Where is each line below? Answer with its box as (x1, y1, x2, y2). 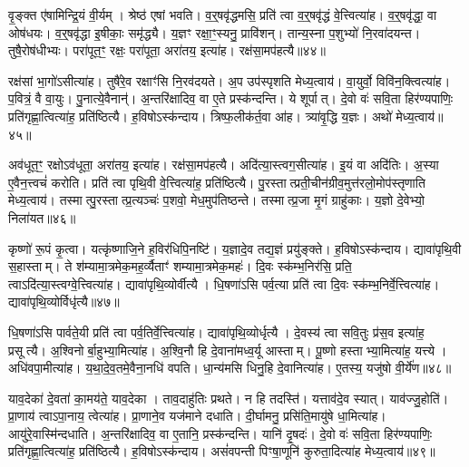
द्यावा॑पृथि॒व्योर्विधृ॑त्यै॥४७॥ (8, 292, 120, 311)
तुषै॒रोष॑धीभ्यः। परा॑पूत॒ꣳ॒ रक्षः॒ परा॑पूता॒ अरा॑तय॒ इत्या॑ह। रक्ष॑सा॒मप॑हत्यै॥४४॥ (8, 41, 327, 60)
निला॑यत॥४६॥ (8, 208, 76, 227)
